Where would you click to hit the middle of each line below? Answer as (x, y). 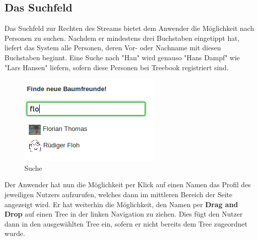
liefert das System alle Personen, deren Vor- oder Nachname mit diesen (113, 48)
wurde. (15, 233)
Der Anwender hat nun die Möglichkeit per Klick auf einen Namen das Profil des (128, 184)
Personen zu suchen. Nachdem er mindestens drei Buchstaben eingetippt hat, (122, 38)
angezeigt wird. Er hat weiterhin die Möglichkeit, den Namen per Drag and (121, 204)
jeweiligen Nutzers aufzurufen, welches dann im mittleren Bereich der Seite (119, 194)
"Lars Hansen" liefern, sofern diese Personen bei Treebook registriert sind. (117, 67)
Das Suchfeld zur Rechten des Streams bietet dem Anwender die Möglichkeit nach (129, 28)
